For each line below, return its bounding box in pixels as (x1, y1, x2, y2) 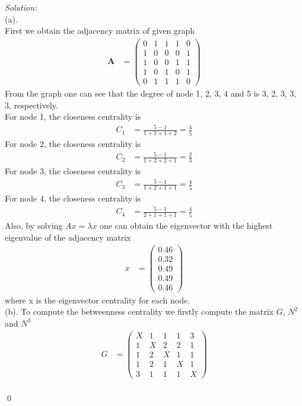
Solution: (5, 1, 37, 13)
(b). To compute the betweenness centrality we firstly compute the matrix (5, 305, 274, 318)
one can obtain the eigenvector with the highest (100, 219, 273, 232)
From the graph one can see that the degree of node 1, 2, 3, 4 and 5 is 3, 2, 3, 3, (5, 87, 297, 100)
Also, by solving (5, 219, 63, 232)
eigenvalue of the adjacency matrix (5, 231, 131, 243)
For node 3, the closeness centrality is (5, 165, 141, 177)
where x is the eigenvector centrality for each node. (5, 293, 190, 306)
